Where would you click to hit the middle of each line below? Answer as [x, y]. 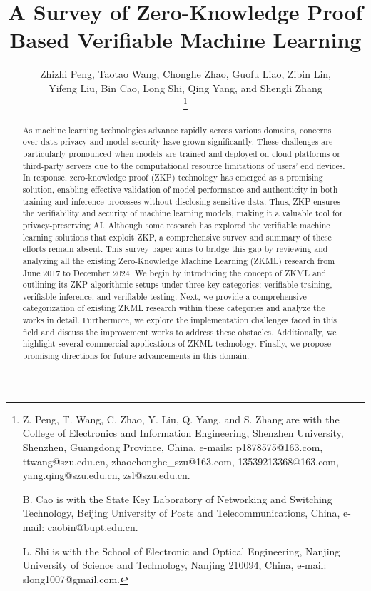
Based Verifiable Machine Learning [185, 40]
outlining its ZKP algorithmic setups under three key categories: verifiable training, [177, 284]
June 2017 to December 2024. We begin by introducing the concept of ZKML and [174, 272]
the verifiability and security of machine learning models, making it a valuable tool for [183, 213]
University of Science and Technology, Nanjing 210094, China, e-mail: [174, 565]
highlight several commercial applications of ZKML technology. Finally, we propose [177, 344]
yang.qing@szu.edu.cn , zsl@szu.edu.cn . [106, 475]
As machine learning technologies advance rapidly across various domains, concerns [177, 130]
